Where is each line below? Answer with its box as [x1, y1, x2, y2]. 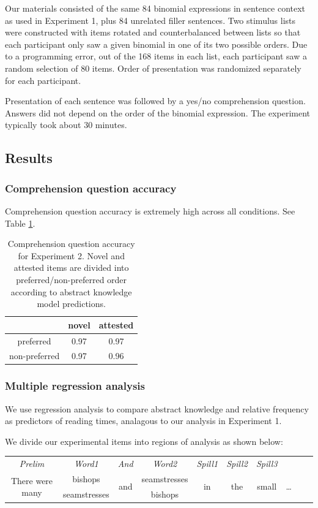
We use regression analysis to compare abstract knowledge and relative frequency [5, 402, 309, 415]
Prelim [19, 457, 45, 470]
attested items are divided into [13, 261, 129, 274]
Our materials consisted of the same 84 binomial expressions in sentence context [5, 2, 306, 14]
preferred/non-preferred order [16, 273, 127, 286]
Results [5, 148, 53, 167]
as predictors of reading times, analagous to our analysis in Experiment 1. [5, 414, 282, 427]
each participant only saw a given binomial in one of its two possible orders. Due [5, 37, 308, 50]
